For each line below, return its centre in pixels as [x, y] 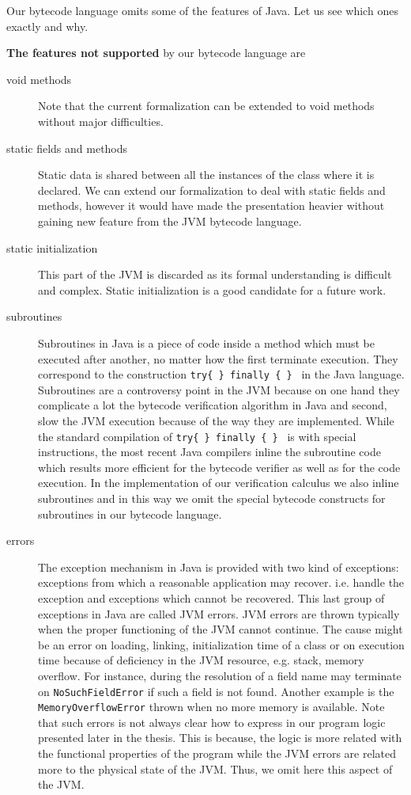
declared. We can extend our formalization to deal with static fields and [212, 190]
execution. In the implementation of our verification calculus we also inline [219, 483]
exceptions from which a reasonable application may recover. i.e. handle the [221, 582]
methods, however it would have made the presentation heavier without [211, 205]
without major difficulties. [101, 121]
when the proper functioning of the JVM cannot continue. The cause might [221, 629]
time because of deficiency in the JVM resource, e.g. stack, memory [201, 660]
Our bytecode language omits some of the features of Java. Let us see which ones [202, 10]
